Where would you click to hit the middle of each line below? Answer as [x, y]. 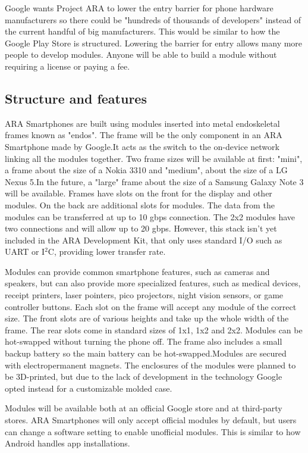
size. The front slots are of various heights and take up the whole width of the [147, 318]
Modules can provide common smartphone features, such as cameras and [137, 271]
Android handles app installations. [67, 443]
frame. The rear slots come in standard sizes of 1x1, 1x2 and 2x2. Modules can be [154, 329]
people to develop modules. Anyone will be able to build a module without [141, 54]
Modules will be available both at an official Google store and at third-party [144, 408]
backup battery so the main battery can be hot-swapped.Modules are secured [146, 353]
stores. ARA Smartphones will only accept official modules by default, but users [151, 420]
